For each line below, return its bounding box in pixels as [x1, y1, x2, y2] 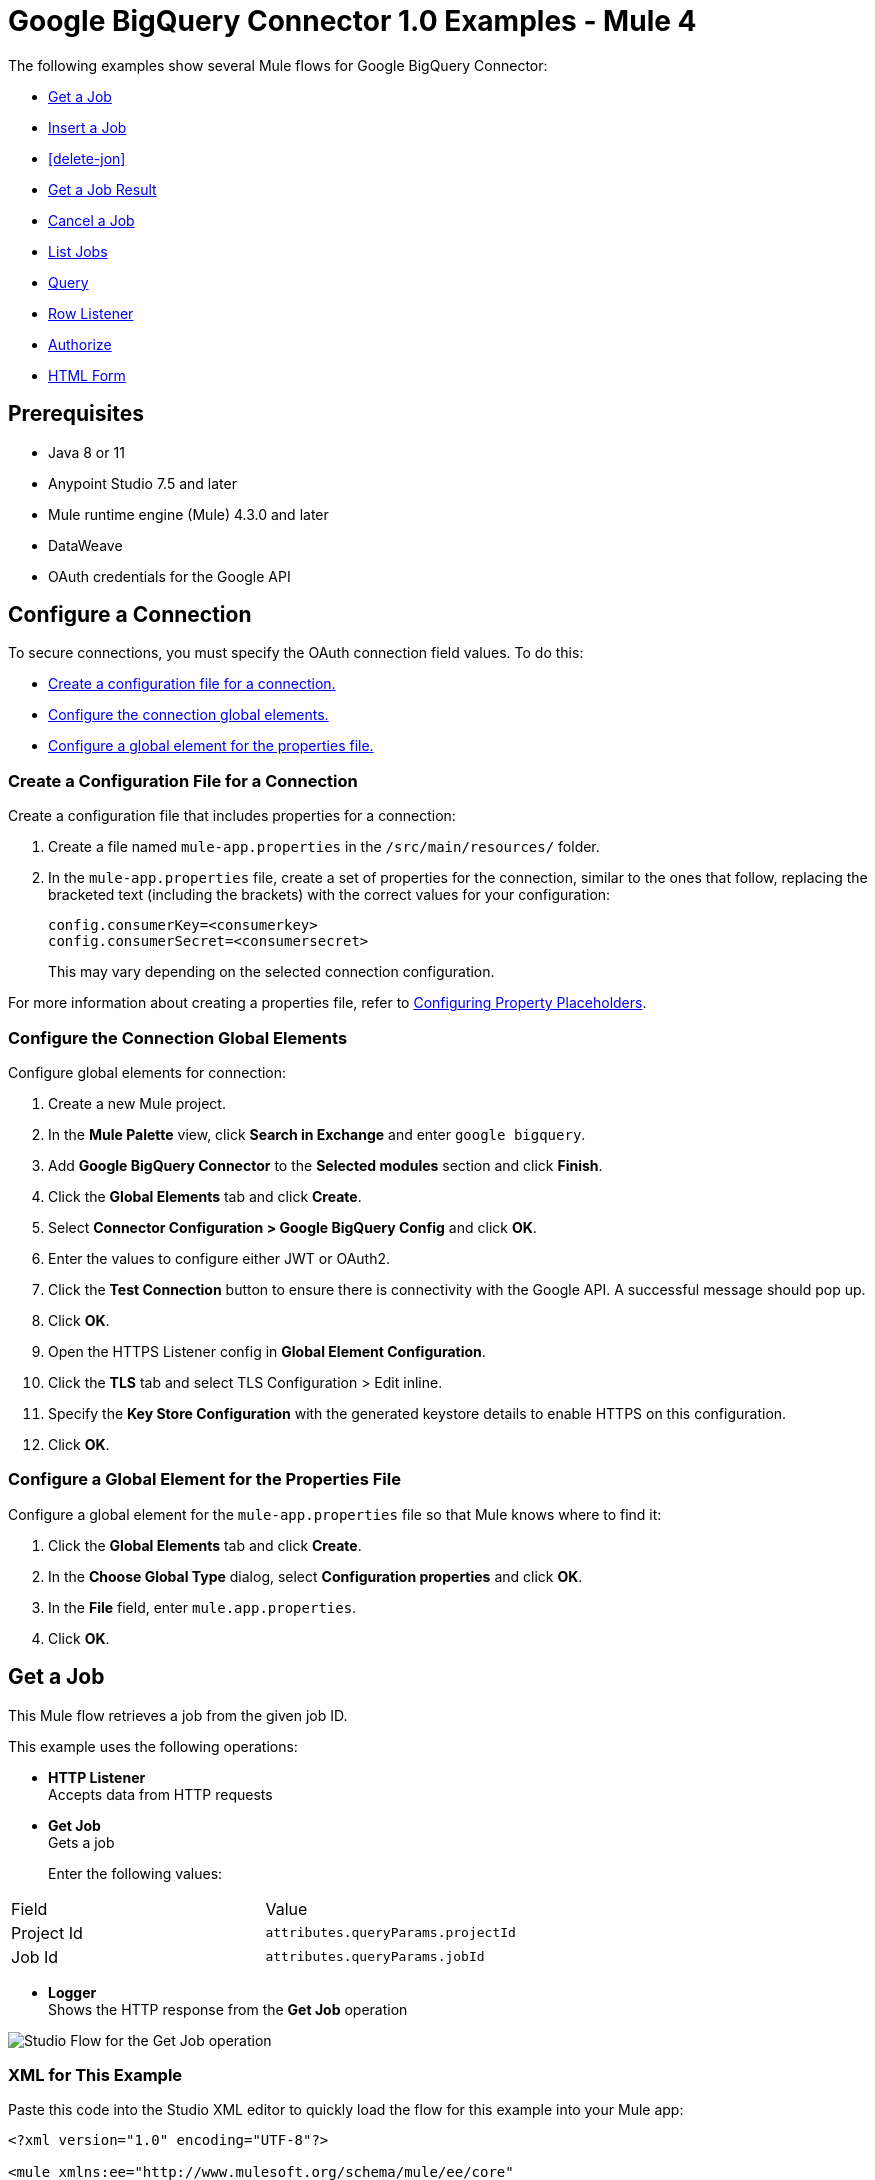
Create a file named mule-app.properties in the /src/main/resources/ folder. [48, 838, 600, 856]
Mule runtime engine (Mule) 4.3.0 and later [48, 505, 329, 523]
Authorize [48, 335, 112, 353]
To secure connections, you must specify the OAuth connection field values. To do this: [8, 644, 584, 662]
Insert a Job [48, 118, 127, 136]
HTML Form [48, 366, 126, 384]
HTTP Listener [48, 1768, 146, 1786]
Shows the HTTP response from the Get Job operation [48, 2000, 408, 2018]
